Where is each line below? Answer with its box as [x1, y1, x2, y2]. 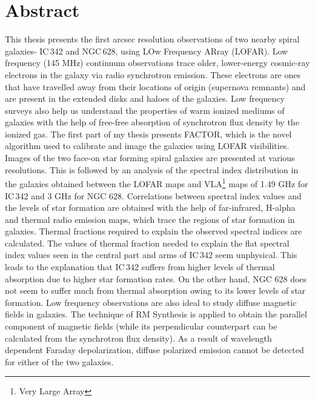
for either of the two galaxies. [5, 355, 114, 368]
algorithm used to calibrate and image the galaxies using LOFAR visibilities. [5, 139, 290, 152]
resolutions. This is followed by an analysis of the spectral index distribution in [5, 163, 299, 176]
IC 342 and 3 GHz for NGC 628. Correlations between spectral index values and [5, 189, 302, 202]
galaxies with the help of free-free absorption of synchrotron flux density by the [5, 116, 299, 128]
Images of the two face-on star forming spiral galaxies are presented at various [5, 151, 295, 164]
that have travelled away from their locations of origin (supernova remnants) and [5, 80, 306, 93]
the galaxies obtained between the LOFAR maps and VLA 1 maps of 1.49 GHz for [5, 176, 308, 190]
